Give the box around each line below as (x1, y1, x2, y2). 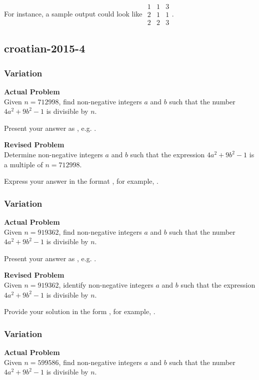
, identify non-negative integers (58, 280, 153, 290)
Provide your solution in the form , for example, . (4, 306, 155, 317)
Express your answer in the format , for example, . (4, 176, 159, 186)
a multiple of (4, 159, 43, 169)
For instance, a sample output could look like (4, 8, 142, 18)
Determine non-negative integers (4, 149, 103, 160)
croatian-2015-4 (4, 40, 85, 56)
